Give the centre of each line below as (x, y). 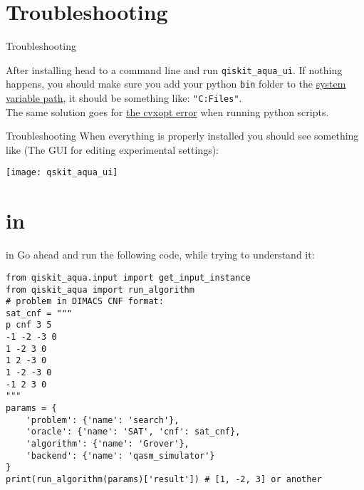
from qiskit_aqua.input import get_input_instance (128, 277)
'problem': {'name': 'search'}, (103, 420)
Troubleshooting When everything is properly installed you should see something (182, 136)
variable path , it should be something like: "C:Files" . (124, 98)
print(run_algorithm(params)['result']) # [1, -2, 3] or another (164, 479)
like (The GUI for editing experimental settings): (112, 149)
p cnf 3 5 (29, 325)
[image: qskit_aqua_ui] (62, 173)
